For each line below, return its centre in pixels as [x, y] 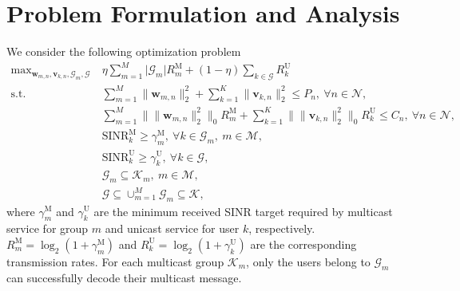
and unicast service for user [172, 228]
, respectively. [282, 228]
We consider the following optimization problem [124, 51]
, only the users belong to [308, 261]
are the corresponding [303, 244]
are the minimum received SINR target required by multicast [243, 211]
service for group [48, 228]
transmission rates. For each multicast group [115, 261]
